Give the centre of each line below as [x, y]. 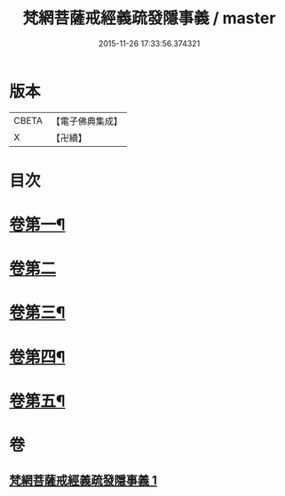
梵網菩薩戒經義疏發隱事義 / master [149, 18]
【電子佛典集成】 [87, 121]
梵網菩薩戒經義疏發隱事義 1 [83, 480]
